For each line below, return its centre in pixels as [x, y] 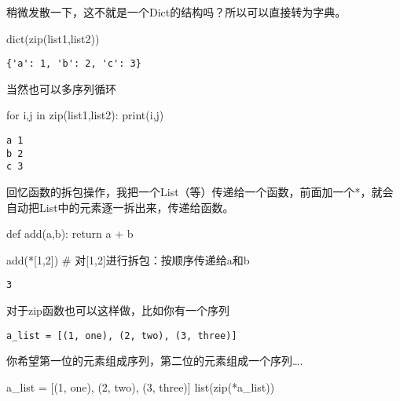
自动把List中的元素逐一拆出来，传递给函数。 [120, 207]
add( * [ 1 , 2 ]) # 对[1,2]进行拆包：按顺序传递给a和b [128, 259]
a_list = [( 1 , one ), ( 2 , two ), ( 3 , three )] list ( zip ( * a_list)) [141, 386]
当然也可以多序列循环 [61, 88]
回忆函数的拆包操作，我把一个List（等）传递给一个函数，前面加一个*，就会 [200, 191]
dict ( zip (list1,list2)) [53, 38]
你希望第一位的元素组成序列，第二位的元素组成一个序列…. [155, 361]
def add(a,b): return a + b [70, 233]
